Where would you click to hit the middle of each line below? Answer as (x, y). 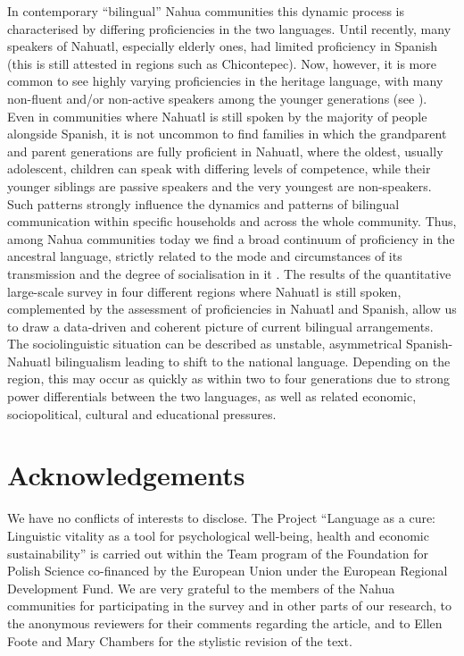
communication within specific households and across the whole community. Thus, (232, 221)
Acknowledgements (126, 475)
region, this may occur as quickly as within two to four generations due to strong (229, 378)
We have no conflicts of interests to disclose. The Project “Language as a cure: (222, 518)
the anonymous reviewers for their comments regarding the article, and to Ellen (225, 622)
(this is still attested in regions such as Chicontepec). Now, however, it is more (222, 63)
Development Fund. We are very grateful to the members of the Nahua (201, 588)
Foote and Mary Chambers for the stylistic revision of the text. (180, 640)
